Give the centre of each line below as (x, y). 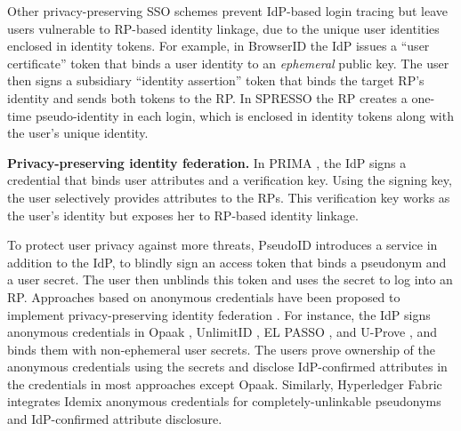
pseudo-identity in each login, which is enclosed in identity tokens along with (244, 115)
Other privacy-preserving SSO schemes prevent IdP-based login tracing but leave (228, 11)
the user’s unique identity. (78, 133)
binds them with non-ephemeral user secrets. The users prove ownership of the (222, 349)
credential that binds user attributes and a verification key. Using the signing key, (230, 180)
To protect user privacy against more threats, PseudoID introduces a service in (222, 245)
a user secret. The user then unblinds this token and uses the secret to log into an (230, 279)
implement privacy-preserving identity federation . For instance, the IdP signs (219, 314)
